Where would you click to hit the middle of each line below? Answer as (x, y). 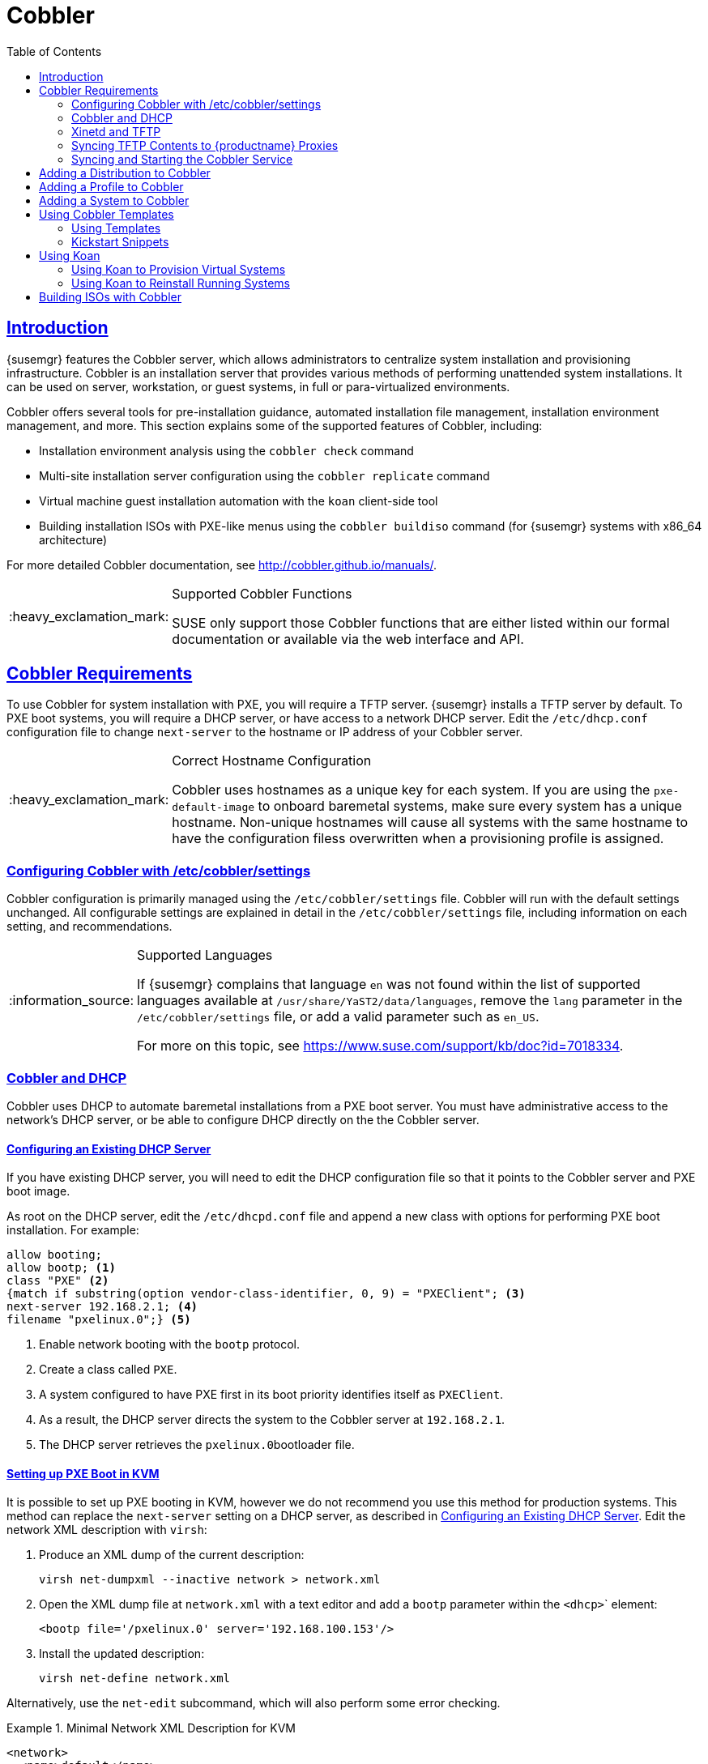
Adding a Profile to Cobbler (111, 186)
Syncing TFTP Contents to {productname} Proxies (205, 145)
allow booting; (55, 1255)
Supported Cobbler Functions (262, 593)
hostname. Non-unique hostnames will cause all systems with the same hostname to (430, 822)
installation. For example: (73, 1230)
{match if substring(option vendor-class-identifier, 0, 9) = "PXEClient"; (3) (266, 1294)
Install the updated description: (122, 1654)
